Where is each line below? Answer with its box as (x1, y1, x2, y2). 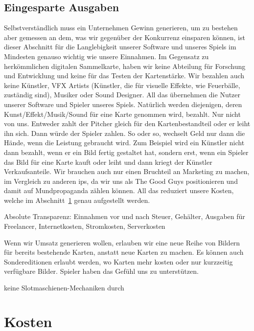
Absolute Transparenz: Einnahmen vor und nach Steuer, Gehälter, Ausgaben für (4, 211, 245, 221)
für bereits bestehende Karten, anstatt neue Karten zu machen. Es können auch (4, 247, 244, 257)
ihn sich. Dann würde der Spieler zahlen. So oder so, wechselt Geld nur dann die (4, 128, 245, 138)
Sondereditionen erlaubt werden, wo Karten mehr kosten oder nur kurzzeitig (4, 256, 233, 266)
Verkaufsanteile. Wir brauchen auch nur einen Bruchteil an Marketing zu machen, (4, 166, 250, 177)
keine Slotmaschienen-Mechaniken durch (4, 283, 124, 293)
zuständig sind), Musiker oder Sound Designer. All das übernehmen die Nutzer (4, 89, 241, 100)
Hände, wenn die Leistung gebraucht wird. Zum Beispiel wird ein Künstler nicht (4, 137, 245, 148)
